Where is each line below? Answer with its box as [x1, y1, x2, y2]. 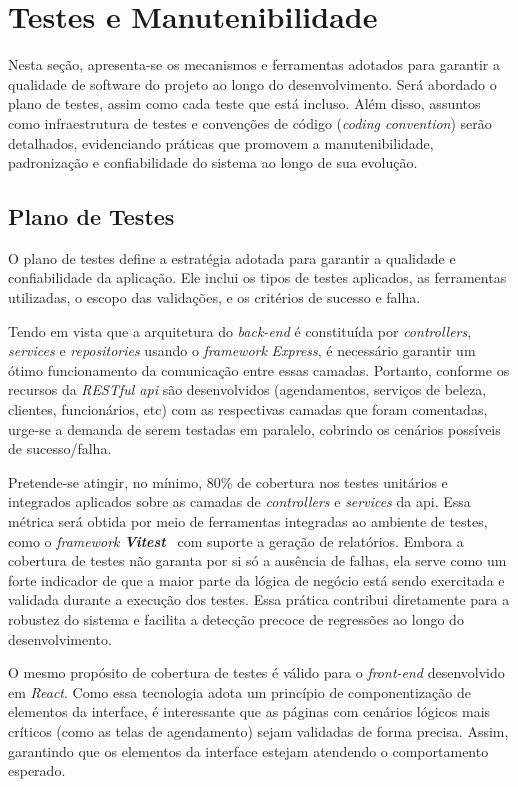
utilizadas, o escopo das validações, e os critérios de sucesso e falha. [8, 287, 421, 308]
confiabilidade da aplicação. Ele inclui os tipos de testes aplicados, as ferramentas [8, 267, 507, 288]
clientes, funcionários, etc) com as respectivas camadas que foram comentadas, [8, 399, 488, 420]
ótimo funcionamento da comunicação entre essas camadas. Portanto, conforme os [8, 359, 510, 380]
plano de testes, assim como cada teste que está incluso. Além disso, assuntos [8, 93, 481, 114]
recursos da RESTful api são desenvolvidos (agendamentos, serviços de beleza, [8, 379, 487, 400]
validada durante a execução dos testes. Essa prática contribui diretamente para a [8, 589, 510, 610]
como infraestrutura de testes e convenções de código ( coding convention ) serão [8, 112, 492, 133]
